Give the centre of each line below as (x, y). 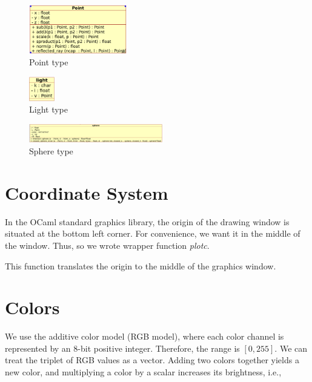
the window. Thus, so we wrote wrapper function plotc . (107, 245)
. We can (291, 348)
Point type (49, 62)
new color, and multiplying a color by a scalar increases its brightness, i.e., (143, 372)
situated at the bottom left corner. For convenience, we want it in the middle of (153, 233)
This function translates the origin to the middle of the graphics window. (141, 265)
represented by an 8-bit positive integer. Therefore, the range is (122, 348)
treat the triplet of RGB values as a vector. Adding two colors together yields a (152, 360)
